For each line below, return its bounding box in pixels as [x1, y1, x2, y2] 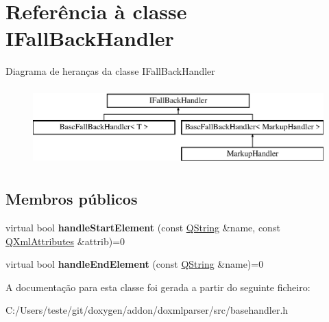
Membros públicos [5, 188, 138, 209]
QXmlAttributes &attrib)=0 [5, 233, 125, 248]
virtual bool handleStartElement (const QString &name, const [5, 220, 280, 235]
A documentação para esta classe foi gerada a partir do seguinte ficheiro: [5, 279, 310, 294]
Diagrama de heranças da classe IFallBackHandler [5, 64, 215, 78]
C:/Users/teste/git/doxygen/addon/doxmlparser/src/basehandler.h [5, 303, 289, 317]
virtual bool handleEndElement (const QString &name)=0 [5, 257, 264, 271]
